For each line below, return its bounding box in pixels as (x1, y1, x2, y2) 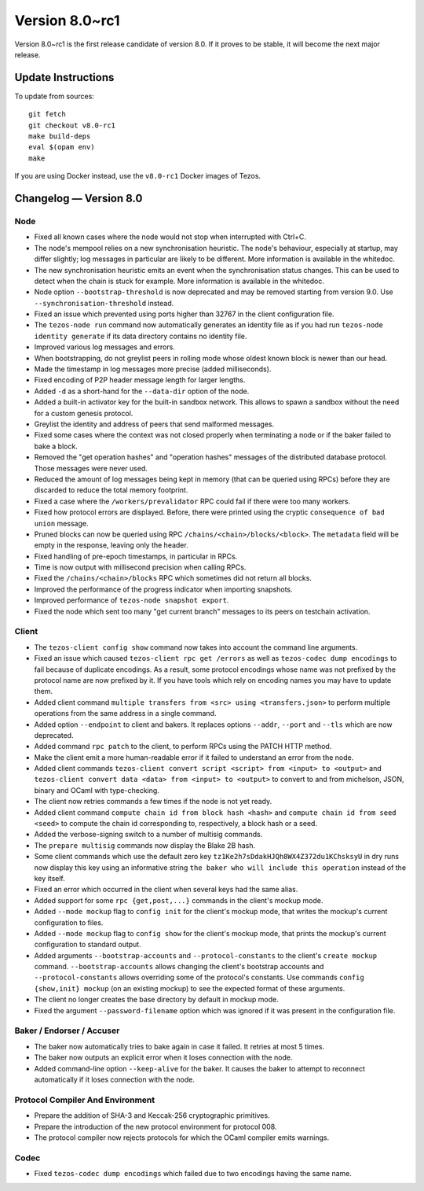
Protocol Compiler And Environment (14, 1094, 155, 1105)
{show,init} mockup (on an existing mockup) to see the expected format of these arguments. (34, 983, 345, 993)
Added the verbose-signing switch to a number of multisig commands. (34, 830, 263, 839)
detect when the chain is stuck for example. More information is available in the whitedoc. (34, 276, 325, 286)
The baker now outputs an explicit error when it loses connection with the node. (34, 1053, 293, 1062)
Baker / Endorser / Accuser (14, 1025, 120, 1036)
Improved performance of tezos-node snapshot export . (34, 595, 229, 605)
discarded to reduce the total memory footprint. (34, 485, 188, 495)
